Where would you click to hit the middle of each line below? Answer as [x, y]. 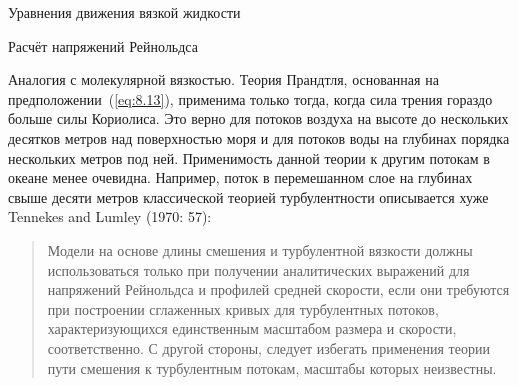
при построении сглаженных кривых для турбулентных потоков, [243, 308]
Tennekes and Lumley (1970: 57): [110, 216]
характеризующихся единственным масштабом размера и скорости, [252, 328]
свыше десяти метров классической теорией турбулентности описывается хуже [248, 196]
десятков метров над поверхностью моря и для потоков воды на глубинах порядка [259, 137]
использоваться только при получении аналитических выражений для [258, 269]
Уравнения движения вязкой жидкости [124, 12]
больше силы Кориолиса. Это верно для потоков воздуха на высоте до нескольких [258, 118]
